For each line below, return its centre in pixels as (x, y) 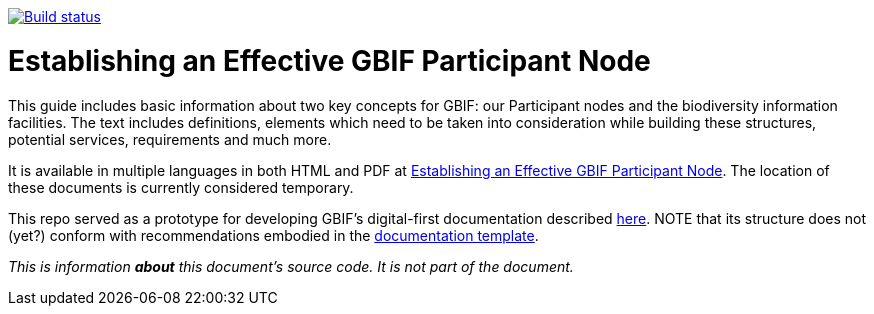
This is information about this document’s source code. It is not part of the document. (291, 266)
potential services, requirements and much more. (170, 139)
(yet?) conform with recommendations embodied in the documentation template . (273, 235)
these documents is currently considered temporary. (181, 187)
